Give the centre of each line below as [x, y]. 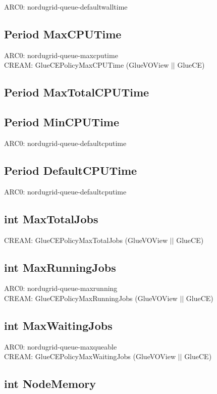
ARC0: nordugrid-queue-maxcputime [61, 55]
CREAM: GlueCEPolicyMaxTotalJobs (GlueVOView [86, 240]
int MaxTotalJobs [51, 218]
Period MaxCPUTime [63, 34]
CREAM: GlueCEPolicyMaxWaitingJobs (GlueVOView [90, 356]
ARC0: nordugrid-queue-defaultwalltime [66, 7]
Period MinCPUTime [62, 122]
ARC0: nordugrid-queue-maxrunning [61, 288]
